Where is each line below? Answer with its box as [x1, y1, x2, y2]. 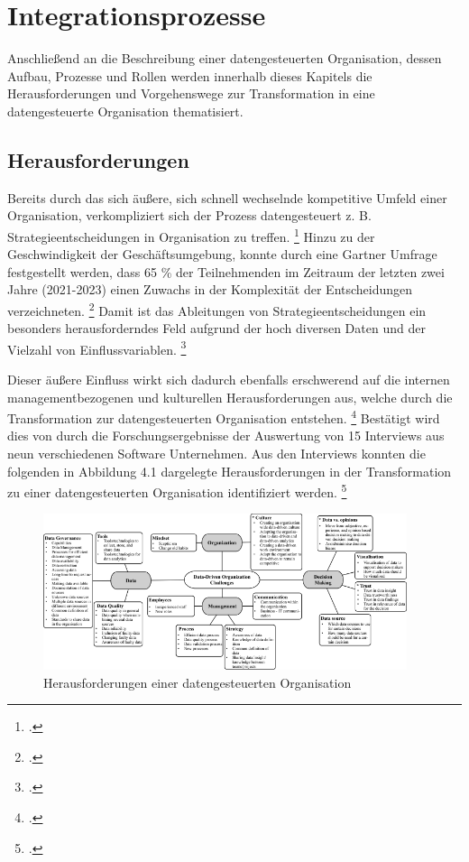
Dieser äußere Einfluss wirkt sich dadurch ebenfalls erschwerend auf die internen [7, 370, 450, 389]
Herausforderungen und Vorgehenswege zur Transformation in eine [7, 84, 375, 103]
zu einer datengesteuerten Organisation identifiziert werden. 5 [7, 480, 347, 501]
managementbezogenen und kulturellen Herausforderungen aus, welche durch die [7, 387, 453, 406]
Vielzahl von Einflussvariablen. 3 [7, 337, 187, 358]
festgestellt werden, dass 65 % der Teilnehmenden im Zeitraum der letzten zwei [7, 262, 445, 281]
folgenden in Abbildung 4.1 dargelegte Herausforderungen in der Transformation [7, 461, 452, 480]
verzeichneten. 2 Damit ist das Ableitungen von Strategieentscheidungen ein [7, 298, 427, 320]
